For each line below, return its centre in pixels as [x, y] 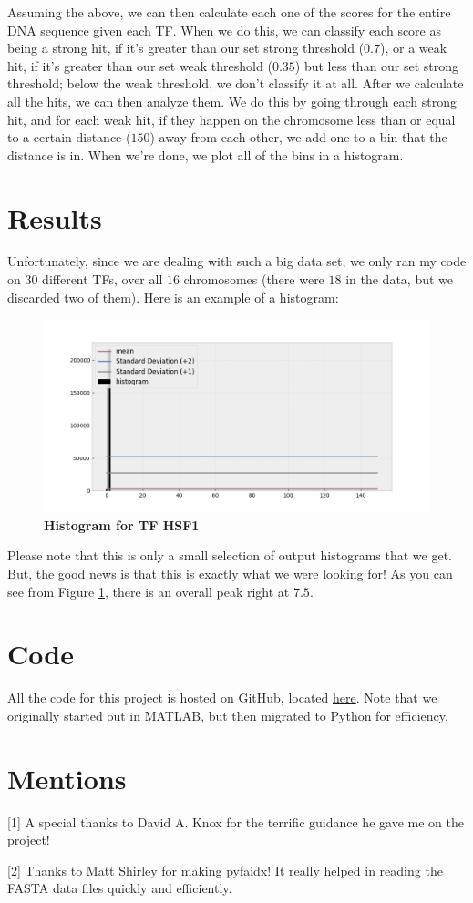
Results [55, 217]
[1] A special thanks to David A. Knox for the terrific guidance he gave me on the [236, 821]
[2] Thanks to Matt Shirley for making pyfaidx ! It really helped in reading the [225, 870]
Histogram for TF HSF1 [122, 524]
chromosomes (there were [254, 279]
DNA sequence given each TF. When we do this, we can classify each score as [224, 30]
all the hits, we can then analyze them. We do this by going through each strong [232, 101]
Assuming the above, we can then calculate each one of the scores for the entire [229, 12]
